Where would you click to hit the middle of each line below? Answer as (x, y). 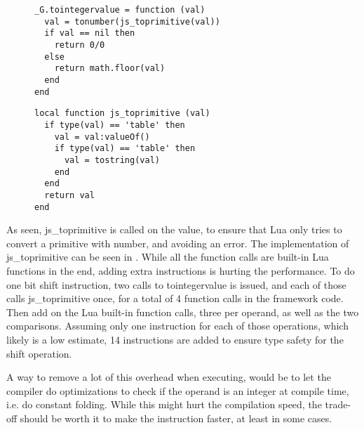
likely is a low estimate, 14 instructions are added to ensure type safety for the (175, 339)
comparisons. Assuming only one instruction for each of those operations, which (177, 326)
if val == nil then (90, 33)
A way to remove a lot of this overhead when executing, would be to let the (169, 377)
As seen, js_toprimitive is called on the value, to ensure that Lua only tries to (174, 229)
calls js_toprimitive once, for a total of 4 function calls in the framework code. (175, 298)
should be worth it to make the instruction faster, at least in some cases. (176, 418)
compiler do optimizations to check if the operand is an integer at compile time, (178, 390)
